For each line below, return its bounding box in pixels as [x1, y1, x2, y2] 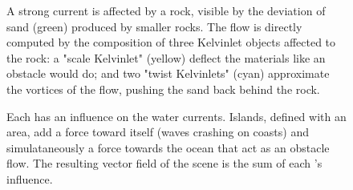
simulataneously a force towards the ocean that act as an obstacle [6, 139, 330, 156]
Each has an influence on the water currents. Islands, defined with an [6, 107, 347, 124]
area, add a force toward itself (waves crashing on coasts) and [6, 123, 309, 140]
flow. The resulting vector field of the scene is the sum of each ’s [6, 155, 323, 172]
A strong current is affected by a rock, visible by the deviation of [6, 2, 326, 18]
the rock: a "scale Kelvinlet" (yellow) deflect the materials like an [6, 49, 326, 66]
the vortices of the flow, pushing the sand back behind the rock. [6, 80, 320, 97]
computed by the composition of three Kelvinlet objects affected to [6, 34, 336, 51]
